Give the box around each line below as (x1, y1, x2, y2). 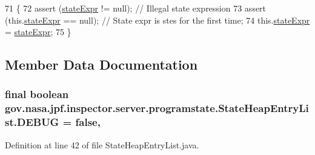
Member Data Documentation (5, 55, 198, 74)
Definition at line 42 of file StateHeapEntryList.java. (5, 138, 199, 151)
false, (75, 114, 101, 130)
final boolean (5, 87, 69, 102)
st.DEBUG (5, 114, 59, 130)
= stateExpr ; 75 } (5, 25, 71, 38)
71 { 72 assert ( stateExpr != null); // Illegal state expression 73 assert (5, 2, 267, 14)
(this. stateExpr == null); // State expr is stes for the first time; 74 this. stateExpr (5, 13, 310, 26)
